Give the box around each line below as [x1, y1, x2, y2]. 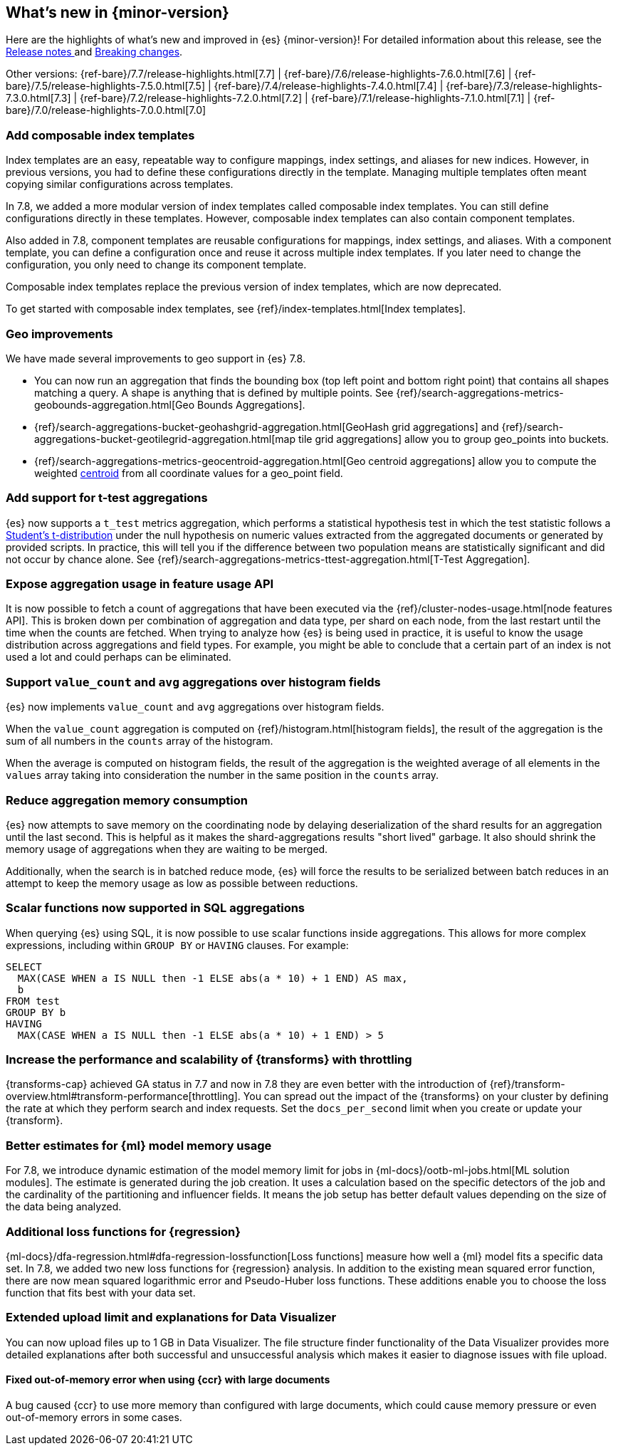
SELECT [6, 960, 42, 973]
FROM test [6, 995, 60, 1007]
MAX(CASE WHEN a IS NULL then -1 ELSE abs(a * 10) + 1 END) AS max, [17, 972, 408, 984]
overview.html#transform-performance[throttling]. [6, 1090, 241, 1103]
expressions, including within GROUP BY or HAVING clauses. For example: [6, 938, 349, 951]
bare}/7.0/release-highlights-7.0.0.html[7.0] [6, 104, 206, 117]
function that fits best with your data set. [6, 1286, 196, 1299]
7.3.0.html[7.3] [6, 92, 71, 105]
